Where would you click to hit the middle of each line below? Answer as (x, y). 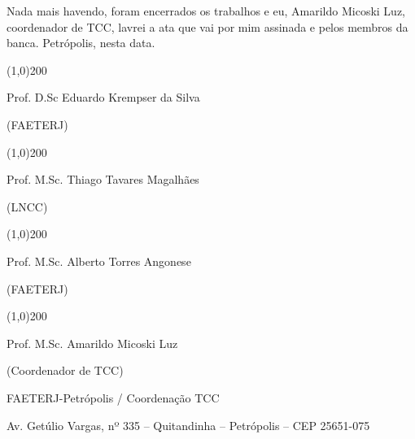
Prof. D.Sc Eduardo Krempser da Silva (103, 97)
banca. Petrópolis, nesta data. (81, 43)
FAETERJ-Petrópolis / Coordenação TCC (113, 397)
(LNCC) (27, 206)
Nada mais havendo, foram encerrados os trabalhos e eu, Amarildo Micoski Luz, (206, 11)
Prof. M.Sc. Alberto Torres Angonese (99, 261)
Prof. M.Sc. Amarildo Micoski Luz (92, 343)
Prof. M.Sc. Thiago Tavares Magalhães (103, 179)
